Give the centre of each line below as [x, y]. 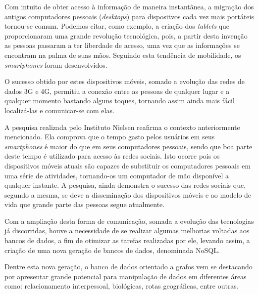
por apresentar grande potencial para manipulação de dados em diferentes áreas [126, 276]
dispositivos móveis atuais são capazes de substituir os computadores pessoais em [128, 165]
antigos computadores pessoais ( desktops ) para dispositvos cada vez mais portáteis [129, 16]
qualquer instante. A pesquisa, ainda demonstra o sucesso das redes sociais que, [125, 185]
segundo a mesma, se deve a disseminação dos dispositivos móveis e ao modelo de [128, 194]
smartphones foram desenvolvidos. [56, 64]
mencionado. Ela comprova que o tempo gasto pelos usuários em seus [110, 137]
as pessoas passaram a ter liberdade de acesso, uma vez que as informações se [122, 45]
